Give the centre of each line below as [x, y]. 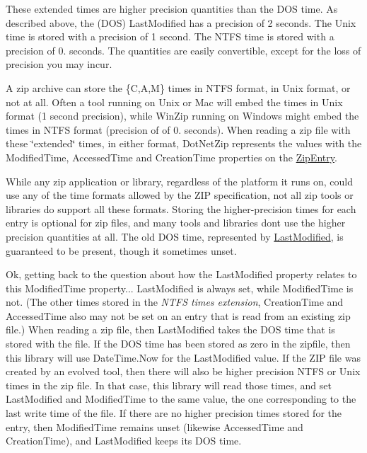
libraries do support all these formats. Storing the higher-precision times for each [181, 208]
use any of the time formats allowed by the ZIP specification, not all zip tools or [180, 195]
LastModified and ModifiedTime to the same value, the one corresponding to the [181, 399]
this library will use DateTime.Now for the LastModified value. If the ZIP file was [183, 357]
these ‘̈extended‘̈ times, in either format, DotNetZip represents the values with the [184, 143]
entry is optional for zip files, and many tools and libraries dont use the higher [176, 223]
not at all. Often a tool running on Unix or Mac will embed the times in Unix [174, 102]
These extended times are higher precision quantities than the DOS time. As [172, 8]
